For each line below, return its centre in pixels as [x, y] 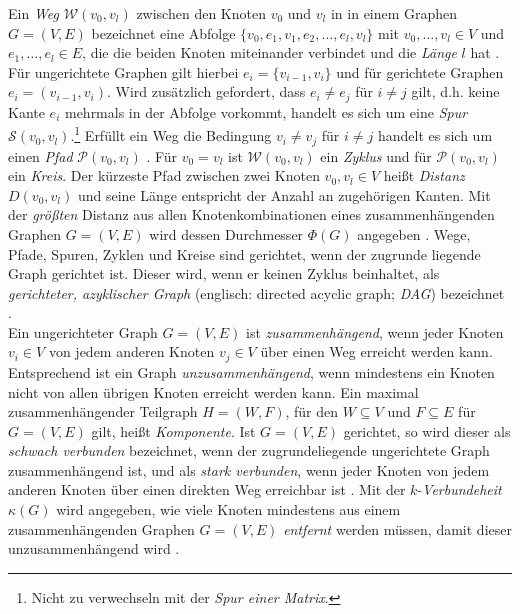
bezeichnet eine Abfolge [163, 32]
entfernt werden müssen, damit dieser [397, 528]
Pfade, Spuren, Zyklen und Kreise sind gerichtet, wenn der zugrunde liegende [244, 253]
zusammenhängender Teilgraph [103, 411]
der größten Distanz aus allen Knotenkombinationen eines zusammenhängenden [251, 214]
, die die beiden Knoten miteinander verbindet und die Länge [269, 52]
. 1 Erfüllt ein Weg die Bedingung [171, 134]
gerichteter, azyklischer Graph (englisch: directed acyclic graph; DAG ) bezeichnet [256, 292]
